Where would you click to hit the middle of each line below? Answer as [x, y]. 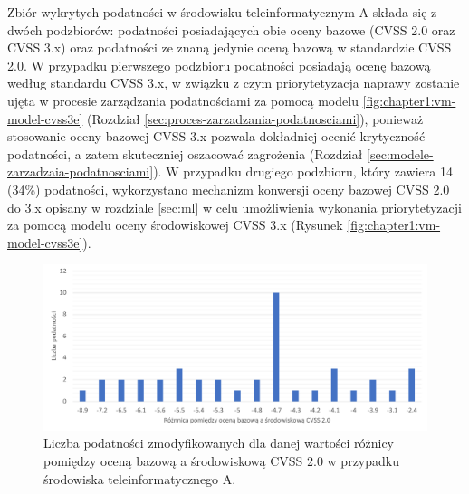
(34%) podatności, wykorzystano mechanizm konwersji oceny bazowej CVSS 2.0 [229, 189]
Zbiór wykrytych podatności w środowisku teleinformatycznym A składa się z [222, 12]
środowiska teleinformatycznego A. [140, 478]
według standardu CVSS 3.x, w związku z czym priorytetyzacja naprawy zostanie [234, 83]
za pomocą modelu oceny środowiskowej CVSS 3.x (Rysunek [175, 225]
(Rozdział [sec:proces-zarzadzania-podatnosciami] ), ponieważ [255, 118]
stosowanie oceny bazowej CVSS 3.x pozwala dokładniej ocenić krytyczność [216, 136]
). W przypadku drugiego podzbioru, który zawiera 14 [303, 171]
